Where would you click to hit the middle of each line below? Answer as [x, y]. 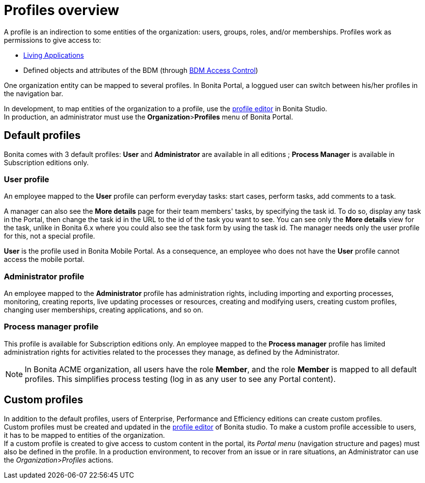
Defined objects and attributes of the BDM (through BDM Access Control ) [141, 70]
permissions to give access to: [53, 40]
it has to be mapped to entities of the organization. [84, 435]
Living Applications [54, 55]
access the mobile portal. [44, 259]
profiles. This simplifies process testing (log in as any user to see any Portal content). [180, 379]
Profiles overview [62, 10]
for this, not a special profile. [49, 236]
